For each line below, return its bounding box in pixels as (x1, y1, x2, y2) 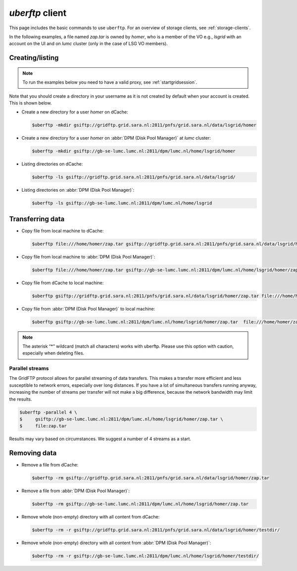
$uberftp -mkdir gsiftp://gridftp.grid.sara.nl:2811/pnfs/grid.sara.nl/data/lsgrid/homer (32, 122, 257, 128)
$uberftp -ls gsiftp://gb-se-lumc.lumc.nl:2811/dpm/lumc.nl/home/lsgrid (32, 201, 212, 206)
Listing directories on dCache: (21, 161, 83, 167)
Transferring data (9, 214, 65, 223)
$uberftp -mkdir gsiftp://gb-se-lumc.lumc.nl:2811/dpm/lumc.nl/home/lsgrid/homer (32, 149, 236, 154)
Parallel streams (9, 365, 49, 372)
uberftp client (9, 7, 67, 18)
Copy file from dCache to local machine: (21, 280, 104, 286)
